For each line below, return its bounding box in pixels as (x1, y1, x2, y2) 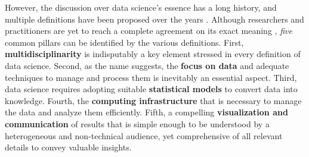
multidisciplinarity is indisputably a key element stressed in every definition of (5, 48, 301, 60)
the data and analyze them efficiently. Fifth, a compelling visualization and (5, 106, 288, 118)
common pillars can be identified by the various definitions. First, (5, 36, 244, 48)
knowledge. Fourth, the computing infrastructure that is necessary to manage (5, 94, 302, 106)
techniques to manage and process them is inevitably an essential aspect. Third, (5, 71, 297, 83)
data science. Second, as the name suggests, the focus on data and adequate (5, 59, 289, 71)
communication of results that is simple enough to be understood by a (5, 117, 270, 130)
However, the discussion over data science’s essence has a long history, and (5, 1, 277, 13)
